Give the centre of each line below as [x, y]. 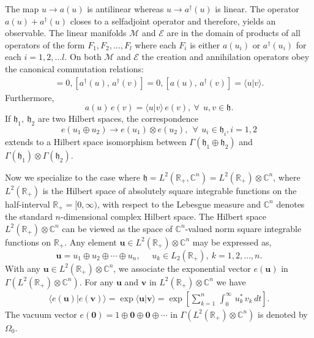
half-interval [28, 204]
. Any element [91, 242]
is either [205, 44]
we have [231, 281]
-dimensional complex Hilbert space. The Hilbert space [163, 216]
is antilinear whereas [125, 9]
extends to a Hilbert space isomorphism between [96, 141]
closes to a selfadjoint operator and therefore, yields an [173, 21]
